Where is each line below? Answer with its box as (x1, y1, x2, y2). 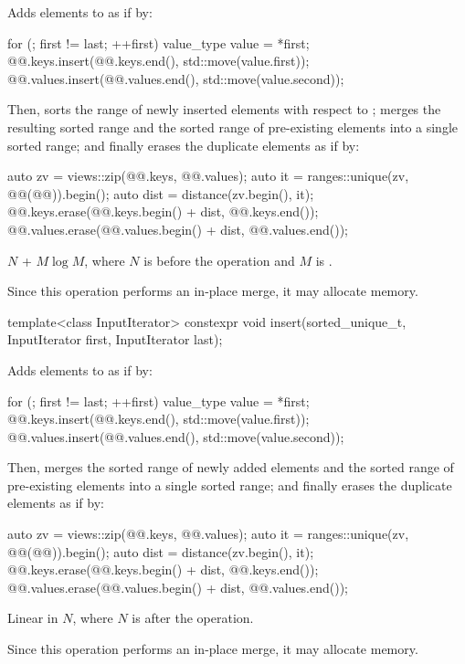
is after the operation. (132, 608, 254, 627)
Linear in (7, 608, 58, 627)
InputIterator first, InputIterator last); (7, 330, 223, 349)
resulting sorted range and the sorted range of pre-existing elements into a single (7, 117, 459, 136)
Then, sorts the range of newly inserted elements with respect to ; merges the (7, 100, 441, 119)
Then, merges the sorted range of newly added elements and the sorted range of (7, 458, 454, 477)
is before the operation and (143, 250, 295, 269)
